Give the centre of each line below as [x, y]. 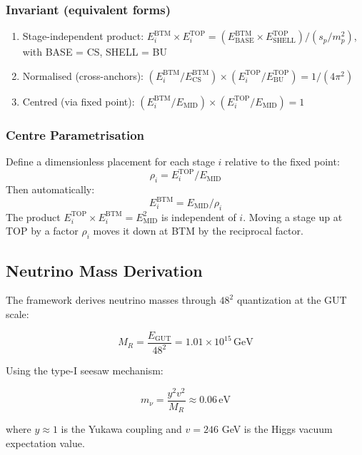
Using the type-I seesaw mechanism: [85, 370]
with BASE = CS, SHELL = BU [95, 52]
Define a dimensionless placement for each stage [110, 162]
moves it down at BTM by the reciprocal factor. [198, 231]
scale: [17, 314]
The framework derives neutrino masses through [111, 300]
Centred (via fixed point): [79, 101]
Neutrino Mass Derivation [104, 270]
